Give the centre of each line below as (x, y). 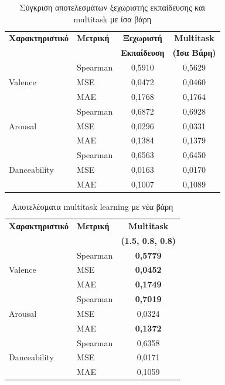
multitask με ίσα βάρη (112, 19)
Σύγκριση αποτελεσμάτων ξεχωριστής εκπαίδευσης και (112, 7)
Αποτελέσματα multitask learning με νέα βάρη (92, 206)
